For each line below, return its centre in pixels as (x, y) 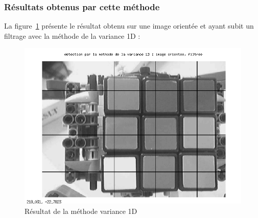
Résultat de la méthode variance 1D (81, 211)
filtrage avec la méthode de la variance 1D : (72, 35)
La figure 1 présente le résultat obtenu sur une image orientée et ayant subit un (129, 26)
